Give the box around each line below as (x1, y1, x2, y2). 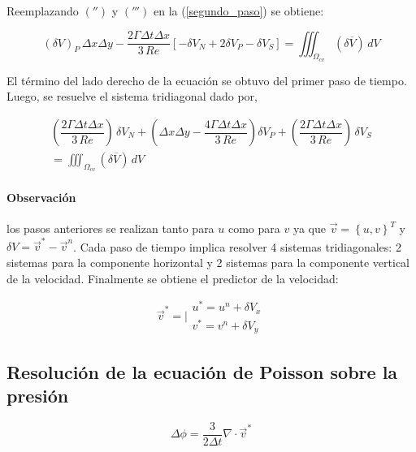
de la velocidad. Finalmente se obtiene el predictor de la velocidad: (6, 269, 339, 286)
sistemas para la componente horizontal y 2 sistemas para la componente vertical (6, 253, 410, 270)
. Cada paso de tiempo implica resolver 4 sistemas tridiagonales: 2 (73, 238, 401, 255)
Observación (6, 188, 76, 205)
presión (6, 383, 69, 408)
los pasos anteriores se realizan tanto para (6, 220, 214, 237)
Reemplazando (6, 2, 79, 19)
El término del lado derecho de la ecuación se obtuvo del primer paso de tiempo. (6, 71, 407, 88)
